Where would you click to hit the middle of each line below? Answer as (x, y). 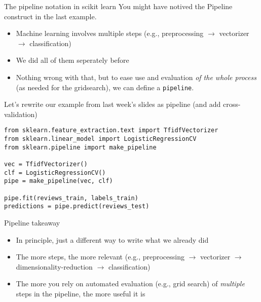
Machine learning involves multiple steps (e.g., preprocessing (110, 33)
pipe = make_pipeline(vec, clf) (59, 181)
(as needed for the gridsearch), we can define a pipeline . (105, 87)
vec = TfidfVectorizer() (46, 164)
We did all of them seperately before (72, 60)
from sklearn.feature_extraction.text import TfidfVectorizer (111, 130)
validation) (21, 114)
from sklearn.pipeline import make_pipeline (80, 147)
